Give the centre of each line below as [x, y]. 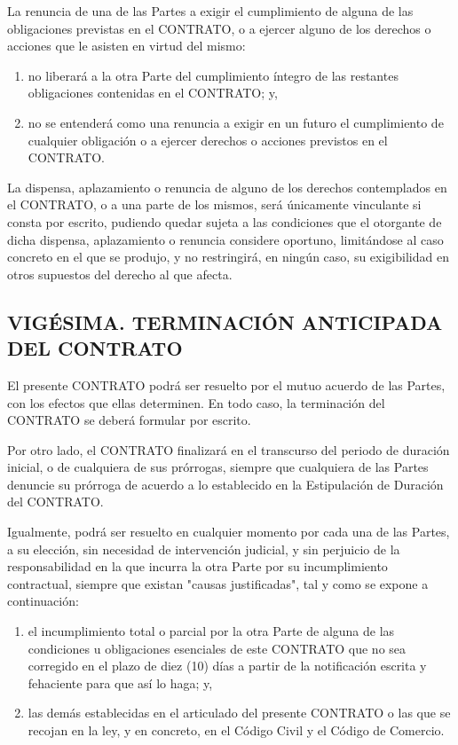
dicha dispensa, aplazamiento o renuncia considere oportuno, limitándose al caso [225, 239]
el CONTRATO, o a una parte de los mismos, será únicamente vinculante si [214, 204]
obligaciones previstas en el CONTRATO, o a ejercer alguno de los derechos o [219, 28]
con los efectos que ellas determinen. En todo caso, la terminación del [196, 402]
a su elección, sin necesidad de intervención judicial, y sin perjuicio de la [204, 549]
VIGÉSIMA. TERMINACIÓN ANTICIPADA [225, 322]
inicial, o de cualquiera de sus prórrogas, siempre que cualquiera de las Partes [218, 467]
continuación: [43, 601]
